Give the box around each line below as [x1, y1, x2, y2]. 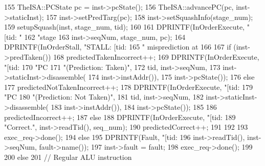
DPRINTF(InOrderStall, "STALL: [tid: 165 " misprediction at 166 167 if [4, 41, 231, 52]
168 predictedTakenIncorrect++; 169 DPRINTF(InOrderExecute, [53, 51, 259, 62]
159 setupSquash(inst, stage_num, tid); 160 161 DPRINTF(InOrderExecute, [4, 21, 245, 32]
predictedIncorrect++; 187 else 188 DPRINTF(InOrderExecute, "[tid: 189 [4, 111, 236, 122]
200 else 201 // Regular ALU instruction [4, 151, 132, 162]
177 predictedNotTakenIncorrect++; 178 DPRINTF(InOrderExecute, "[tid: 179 [4, 81, 253, 92]
